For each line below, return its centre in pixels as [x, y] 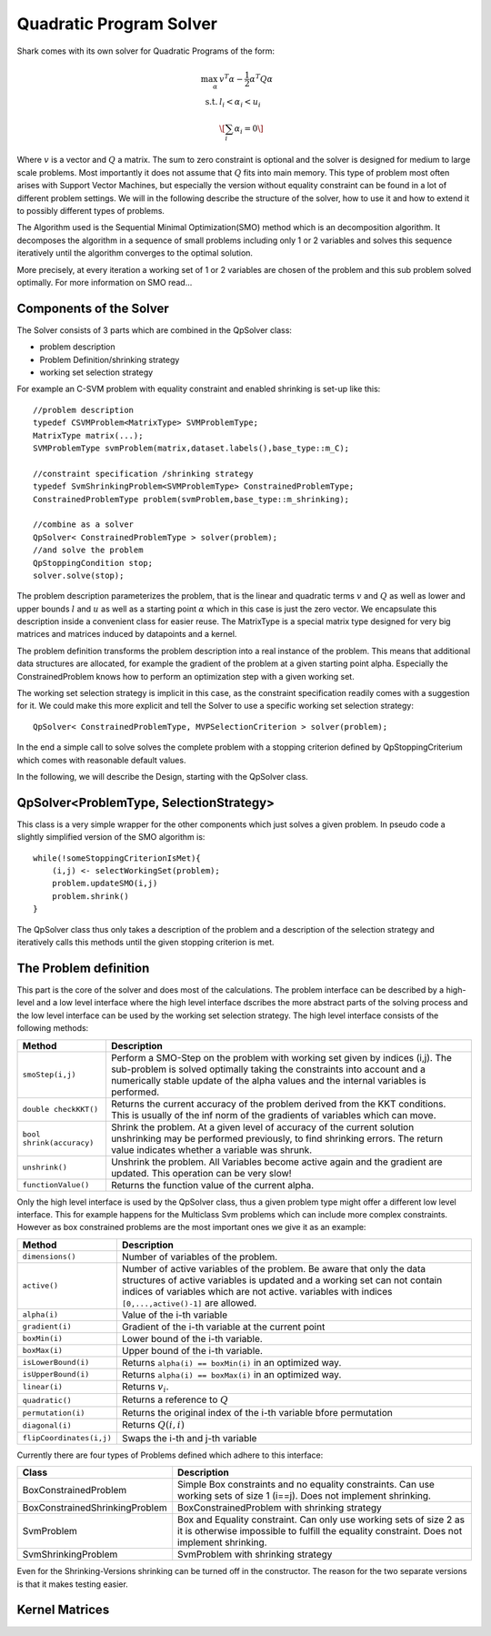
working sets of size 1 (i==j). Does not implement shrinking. [305, 1496]
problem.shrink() [90, 896]
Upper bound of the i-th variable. [192, 1350]
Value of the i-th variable [175, 1315]
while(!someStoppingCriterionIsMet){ [117, 858]
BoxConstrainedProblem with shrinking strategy [280, 1508]
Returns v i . [145, 1387]
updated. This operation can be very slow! [201, 1173]
